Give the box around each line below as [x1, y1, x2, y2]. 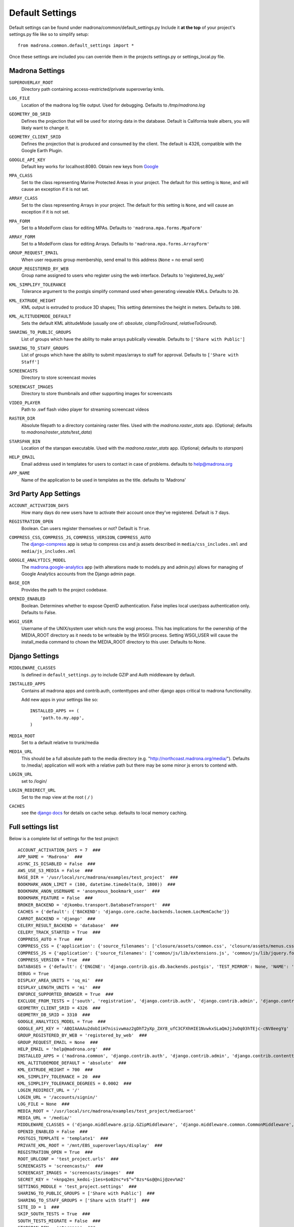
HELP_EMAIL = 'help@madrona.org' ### [18, 1046, 111, 1052]
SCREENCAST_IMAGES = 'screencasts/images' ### [18, 1170, 134, 1175]
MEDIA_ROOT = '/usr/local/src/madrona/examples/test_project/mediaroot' [18, 1108, 196, 1114]
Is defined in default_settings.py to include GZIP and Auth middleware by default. [21, 671, 196, 677]
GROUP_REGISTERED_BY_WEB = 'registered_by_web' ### [18, 1033, 147, 1038]
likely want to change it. [21, 125, 70, 131]
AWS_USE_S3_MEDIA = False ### [18, 868, 93, 873]
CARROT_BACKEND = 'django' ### [18, 916, 96, 921]
